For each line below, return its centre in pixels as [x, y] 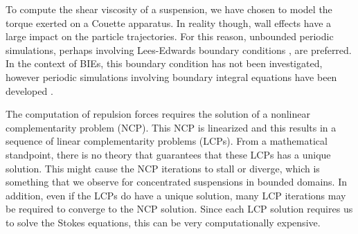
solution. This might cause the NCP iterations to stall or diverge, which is [163, 168]
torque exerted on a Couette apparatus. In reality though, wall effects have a [169, 22]
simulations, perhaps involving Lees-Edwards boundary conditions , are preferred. [179, 49]
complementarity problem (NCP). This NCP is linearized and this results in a [171, 127]
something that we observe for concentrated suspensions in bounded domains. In [176, 182]
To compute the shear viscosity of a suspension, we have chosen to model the [169, 9]
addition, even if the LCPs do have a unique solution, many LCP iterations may [176, 195]
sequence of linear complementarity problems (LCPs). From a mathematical [167, 141]
